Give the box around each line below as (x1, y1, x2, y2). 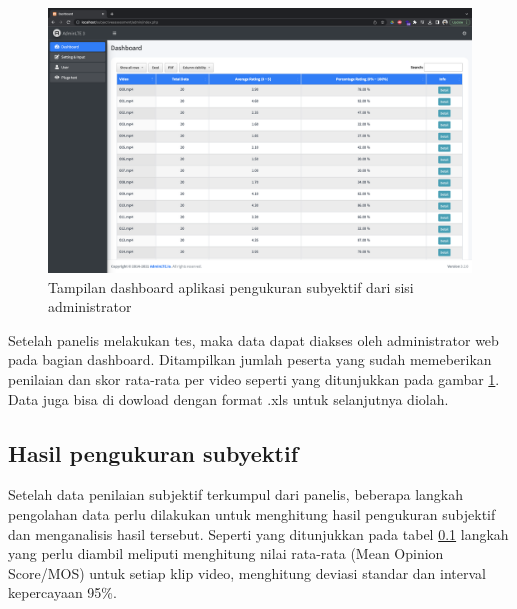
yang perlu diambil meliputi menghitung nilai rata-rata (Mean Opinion (8, 543, 444, 564)
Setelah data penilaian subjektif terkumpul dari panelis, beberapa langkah (8, 484, 463, 505)
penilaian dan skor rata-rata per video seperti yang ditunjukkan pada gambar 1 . (8, 368, 500, 389)
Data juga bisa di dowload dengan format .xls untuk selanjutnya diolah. (8, 388, 449, 409)
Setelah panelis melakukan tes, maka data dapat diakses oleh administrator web (8, 329, 499, 350)
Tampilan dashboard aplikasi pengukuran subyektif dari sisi (48, 276, 414, 297)
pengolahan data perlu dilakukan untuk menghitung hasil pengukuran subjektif (8, 503, 496, 524)
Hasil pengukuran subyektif (8, 437, 299, 468)
